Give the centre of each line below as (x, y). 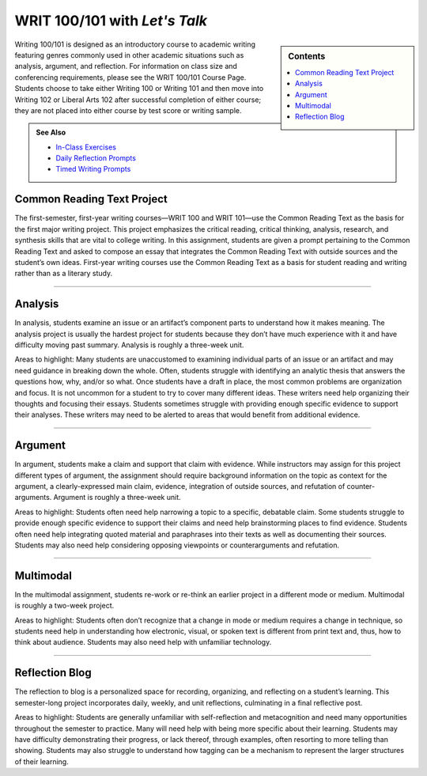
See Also (51, 132)
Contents (307, 56)
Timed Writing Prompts (93, 169)
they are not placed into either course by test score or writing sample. (128, 110)
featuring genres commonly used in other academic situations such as (129, 55)
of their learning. (42, 761)
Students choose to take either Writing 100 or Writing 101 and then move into (139, 89)
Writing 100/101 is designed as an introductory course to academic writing (135, 44)
